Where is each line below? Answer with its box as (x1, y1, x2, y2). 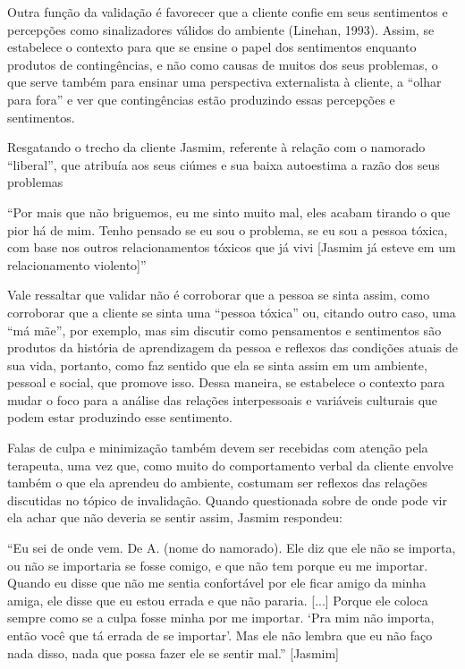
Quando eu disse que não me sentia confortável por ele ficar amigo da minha (7, 573, 427, 592)
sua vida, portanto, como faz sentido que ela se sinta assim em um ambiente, (7, 355, 427, 374)
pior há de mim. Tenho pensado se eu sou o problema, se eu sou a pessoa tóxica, (7, 220, 448, 239)
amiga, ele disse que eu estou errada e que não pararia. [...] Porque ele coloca (7, 590, 428, 609)
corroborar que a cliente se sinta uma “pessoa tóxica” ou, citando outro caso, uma (7, 302, 456, 321)
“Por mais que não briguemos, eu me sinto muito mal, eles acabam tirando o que (7, 202, 451, 221)
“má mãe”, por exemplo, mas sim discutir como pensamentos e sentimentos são (7, 320, 442, 339)
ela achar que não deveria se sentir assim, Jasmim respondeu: (7, 508, 342, 527)
